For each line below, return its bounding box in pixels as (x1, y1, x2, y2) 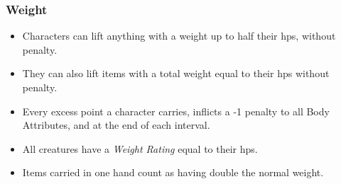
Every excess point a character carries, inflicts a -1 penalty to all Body (22, 103, 330, 118)
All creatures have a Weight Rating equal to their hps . (22, 141, 258, 156)
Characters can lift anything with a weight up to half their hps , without (22, 28, 336, 43)
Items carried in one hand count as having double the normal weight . (22, 165, 324, 180)
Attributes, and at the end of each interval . (22, 117, 210, 132)
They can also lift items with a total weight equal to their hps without (22, 66, 330, 81)
